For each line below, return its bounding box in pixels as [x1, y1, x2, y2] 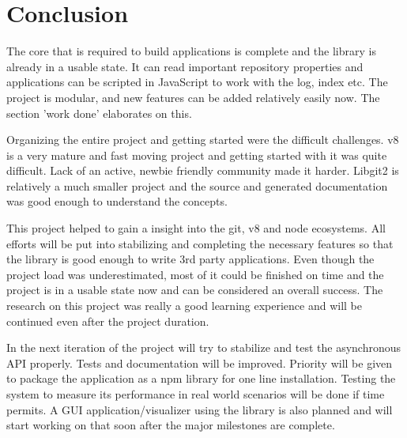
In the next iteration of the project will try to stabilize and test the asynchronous [6, 339, 401, 356]
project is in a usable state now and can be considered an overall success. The [6, 281, 383, 298]
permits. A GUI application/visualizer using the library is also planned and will [6, 401, 393, 417]
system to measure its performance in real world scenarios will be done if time [6, 386, 385, 402]
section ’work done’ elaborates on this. [6, 104, 192, 121]
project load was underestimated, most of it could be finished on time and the [6, 266, 384, 282]
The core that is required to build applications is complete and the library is [6, 43, 376, 59]
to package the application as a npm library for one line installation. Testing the [6, 370, 396, 387]
